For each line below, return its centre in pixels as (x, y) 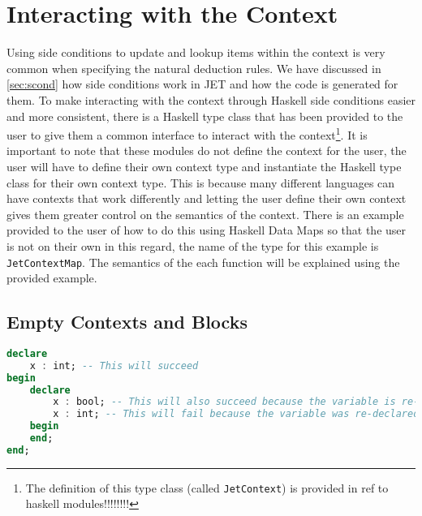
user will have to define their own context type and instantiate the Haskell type (204, 166)
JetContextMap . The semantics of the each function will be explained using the (203, 262)
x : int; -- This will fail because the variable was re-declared (236, 414)
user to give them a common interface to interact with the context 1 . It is (187, 133)
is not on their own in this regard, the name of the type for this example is (193, 245)
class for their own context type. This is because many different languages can (201, 182)
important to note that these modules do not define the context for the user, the (207, 150)
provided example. (52, 278)
